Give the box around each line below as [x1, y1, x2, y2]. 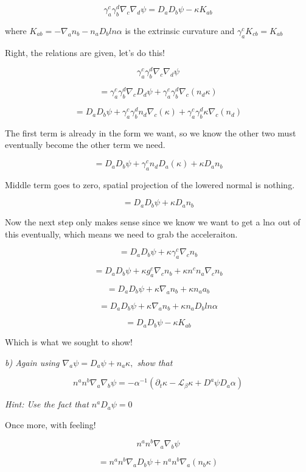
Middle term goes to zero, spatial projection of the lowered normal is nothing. [5, 178, 295, 191]
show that [137, 356, 173, 368]
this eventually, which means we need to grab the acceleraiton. [5, 227, 238, 240]
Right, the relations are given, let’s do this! [5, 46, 165, 58]
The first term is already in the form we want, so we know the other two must [5, 126, 296, 139]
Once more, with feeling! [5, 418, 96, 431]
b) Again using [5, 356, 60, 368]
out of [278, 215, 301, 228]
